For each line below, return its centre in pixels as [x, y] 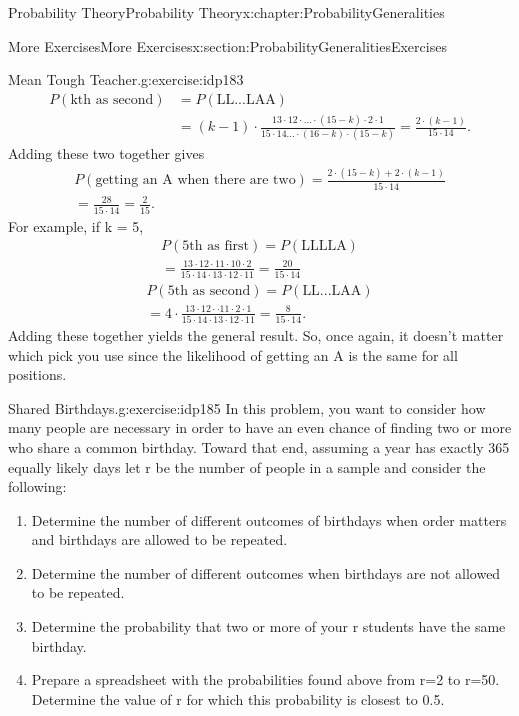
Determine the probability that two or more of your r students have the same [268, 626]
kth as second [112, 99]
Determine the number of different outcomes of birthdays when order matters [269, 519]
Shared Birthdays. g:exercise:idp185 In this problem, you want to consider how [247, 407]
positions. [37, 374]
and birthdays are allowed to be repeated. [159, 539]
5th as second [209, 291]
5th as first [216, 246]
